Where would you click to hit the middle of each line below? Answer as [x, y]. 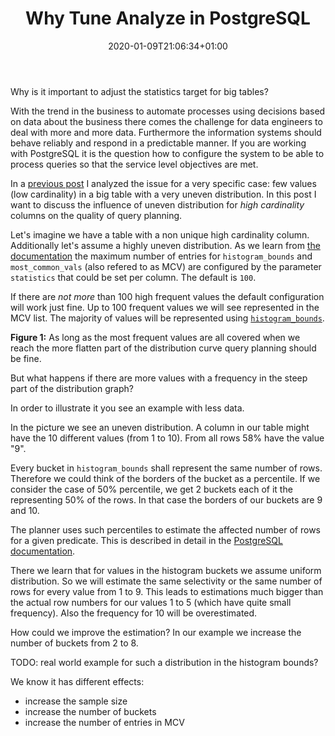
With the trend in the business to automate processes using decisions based [168, 111]
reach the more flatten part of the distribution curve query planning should [163, 348]
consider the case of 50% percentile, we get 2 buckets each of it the [151, 489]
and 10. [25, 510]
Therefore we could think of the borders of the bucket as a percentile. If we [165, 478]
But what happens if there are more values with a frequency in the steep [159, 378]
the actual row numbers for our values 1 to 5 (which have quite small [151, 602]
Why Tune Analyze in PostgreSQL [168, 18]
